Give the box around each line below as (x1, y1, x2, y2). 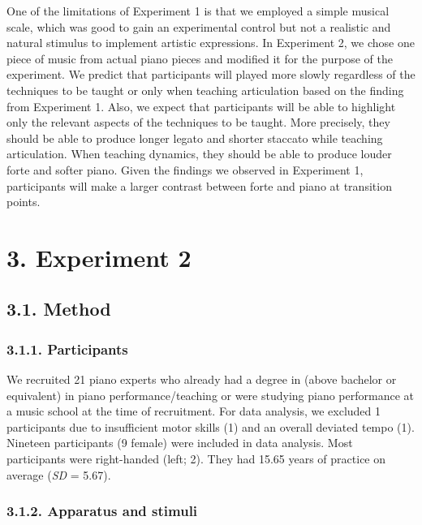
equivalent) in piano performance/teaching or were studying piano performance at (6, 386, 415, 403)
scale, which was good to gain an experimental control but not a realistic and (6, 18, 391, 35)
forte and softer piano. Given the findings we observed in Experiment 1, (6, 161, 364, 178)
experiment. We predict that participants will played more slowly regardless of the (6, 66, 416, 83)
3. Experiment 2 (6, 240, 192, 273)
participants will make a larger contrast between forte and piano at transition (6, 177, 392, 194)
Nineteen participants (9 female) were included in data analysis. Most (6, 434, 353, 451)
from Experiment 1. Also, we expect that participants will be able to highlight (6, 97, 396, 114)
